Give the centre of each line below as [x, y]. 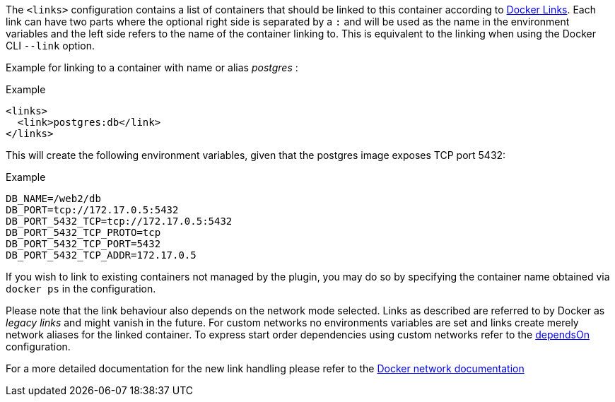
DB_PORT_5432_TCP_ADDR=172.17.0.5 [101, 255]
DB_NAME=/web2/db [53, 199]
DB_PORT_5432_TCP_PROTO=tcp [83, 232]
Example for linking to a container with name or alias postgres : [152, 67]
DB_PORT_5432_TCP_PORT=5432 [83, 244]
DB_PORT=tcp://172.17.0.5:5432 [92, 210]
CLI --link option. [50, 46]
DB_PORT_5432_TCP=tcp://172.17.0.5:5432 [119, 221]
